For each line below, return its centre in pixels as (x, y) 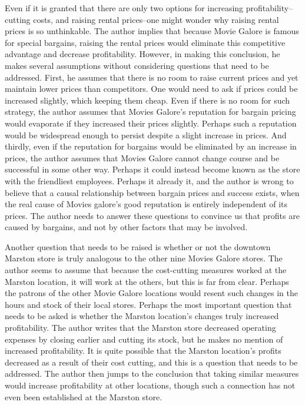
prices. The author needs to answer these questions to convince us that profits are (152, 215)
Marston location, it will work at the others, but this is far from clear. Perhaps (147, 281)
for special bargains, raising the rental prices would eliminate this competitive (145, 42)
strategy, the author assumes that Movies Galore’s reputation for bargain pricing (150, 112)
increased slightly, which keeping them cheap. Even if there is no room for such (147, 100)
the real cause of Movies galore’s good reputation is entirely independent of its (146, 204)
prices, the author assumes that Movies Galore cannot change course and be (142, 157)
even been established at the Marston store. (84, 396)
